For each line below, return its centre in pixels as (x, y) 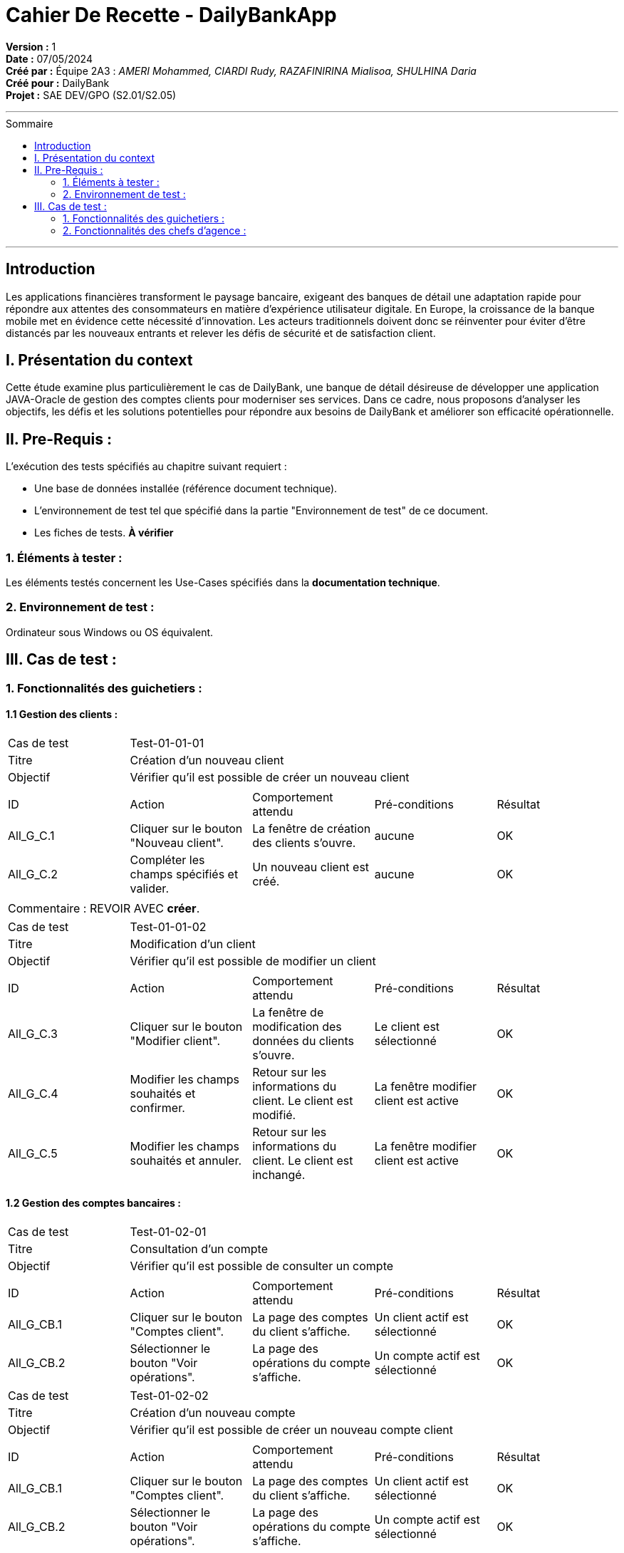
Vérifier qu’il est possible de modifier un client (253, 961)
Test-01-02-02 (169, 1396)
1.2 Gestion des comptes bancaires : (93, 1203)
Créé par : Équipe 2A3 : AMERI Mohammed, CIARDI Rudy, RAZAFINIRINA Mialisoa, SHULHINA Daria (241, 71)
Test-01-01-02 (168, 926)
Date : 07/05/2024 (49, 58)
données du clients (303, 1040)
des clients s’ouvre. (304, 842)
